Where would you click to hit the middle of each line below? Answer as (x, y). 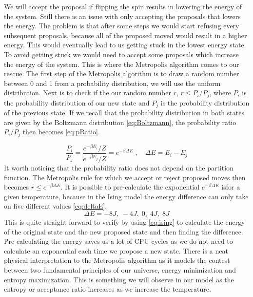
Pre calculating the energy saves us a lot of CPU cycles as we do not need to (118, 241)
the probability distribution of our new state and (77, 102)
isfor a (231, 187)
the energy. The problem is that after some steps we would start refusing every (122, 26)
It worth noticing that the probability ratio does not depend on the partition (119, 168)
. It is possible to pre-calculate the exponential (130, 187)
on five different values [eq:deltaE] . (56, 206)
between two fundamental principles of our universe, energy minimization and (120, 269)
